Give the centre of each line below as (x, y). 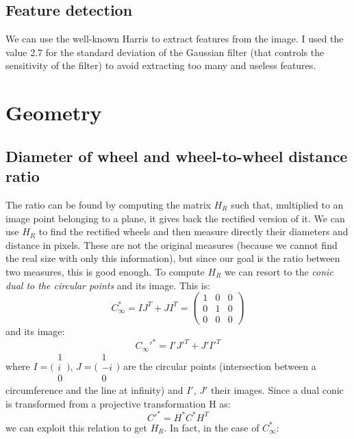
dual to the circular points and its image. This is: (108, 285)
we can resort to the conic (279, 271)
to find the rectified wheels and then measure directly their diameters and (193, 231)
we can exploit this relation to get (76, 427)
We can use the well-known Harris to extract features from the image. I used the (175, 39)
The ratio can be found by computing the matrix (108, 204)
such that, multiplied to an (287, 204)
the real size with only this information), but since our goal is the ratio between (173, 258)
